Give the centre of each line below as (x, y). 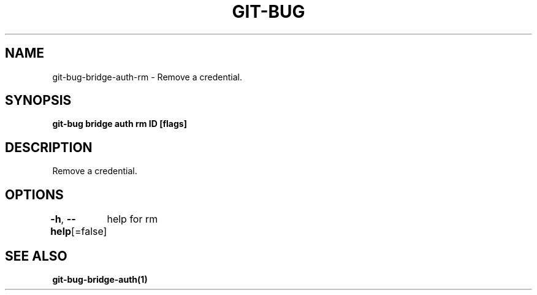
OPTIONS (34, 194)
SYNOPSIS (38, 101)
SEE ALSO (36, 256)
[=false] (89, 232)
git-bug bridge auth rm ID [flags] (120, 124)
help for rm (132, 219)
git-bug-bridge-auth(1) (100, 279)
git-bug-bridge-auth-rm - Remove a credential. (147, 77)
